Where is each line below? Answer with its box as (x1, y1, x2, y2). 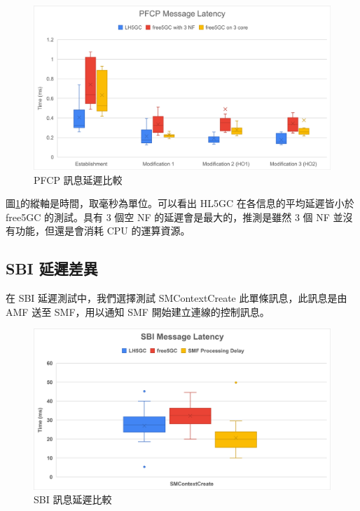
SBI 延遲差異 (6, 258, 98, 279)
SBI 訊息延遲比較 (34, 492, 112, 507)
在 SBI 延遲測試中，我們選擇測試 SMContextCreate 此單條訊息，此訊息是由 (6, 291, 347, 305)
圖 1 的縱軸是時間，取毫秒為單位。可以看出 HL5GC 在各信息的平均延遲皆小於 (6, 196, 354, 211)
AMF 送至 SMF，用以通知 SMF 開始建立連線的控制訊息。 (6, 304, 270, 319)
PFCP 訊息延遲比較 (34, 172, 123, 187)
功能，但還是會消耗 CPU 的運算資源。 (15, 223, 191, 238)
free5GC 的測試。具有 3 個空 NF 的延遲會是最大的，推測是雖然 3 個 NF (6, 209, 330, 224)
